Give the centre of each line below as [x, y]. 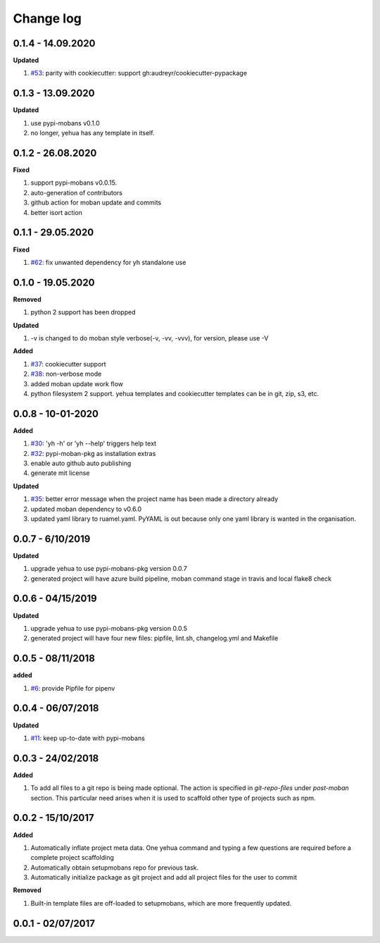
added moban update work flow [77, 383]
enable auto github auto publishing [81, 463]
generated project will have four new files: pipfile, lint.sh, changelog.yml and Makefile [154, 639]
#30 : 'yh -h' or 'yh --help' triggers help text [94, 443]
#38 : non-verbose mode [66, 374]
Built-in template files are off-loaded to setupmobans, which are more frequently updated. [161, 903]
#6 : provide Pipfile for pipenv [73, 688]
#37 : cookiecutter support [68, 364]
